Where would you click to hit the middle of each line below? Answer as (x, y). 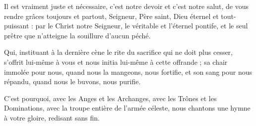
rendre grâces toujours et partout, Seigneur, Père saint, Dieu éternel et (111, 16)
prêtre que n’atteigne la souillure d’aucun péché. (77, 35)
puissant (17, 26)
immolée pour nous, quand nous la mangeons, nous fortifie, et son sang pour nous (128, 71)
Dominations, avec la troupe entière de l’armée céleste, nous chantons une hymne (127, 108)
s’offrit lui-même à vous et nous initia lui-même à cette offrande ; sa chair (116, 62)
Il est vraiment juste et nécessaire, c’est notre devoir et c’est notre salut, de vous (127, 6)
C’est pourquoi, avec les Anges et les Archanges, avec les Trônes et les (110, 98)
